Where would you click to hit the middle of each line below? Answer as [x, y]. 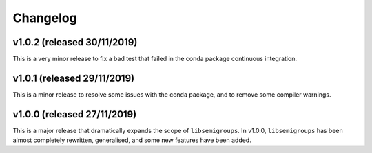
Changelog [45, 18]
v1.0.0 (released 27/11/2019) [75, 114]
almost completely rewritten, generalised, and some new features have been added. [132, 140]
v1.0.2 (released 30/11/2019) [75, 42]
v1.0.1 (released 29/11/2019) [73, 78]
